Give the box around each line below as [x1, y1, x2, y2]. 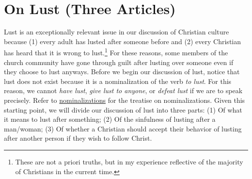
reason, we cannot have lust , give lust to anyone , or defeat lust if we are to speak [4, 85, 243, 96]
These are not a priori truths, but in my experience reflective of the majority [15, 156, 243, 166]
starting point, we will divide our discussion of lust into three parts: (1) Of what [4, 104, 242, 114]
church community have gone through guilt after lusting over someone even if [4, 57, 234, 67]
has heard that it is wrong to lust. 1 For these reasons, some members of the [4, 46, 228, 57]
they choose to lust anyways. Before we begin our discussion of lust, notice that [4, 66, 240, 77]
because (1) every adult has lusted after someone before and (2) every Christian [4, 36, 241, 46]
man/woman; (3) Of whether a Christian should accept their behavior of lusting [4, 123, 242, 133]
